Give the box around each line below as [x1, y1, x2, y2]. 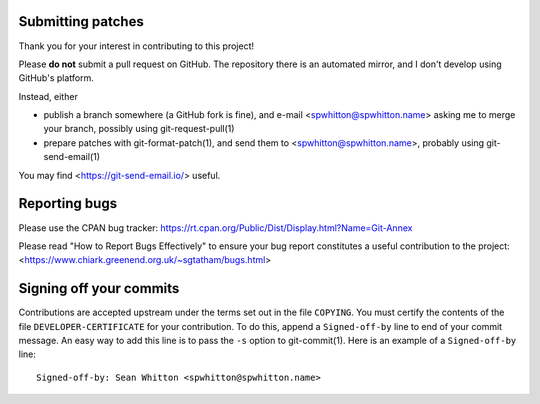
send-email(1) [43, 151, 100, 163]
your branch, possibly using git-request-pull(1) [43, 123, 235, 135]
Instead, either [18, 90, 79, 102]
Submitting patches [18, 13, 144, 30]
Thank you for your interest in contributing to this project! [18, 40, 255, 52]
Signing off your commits [18, 280, 180, 297]
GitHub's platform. [18, 72, 95, 84]
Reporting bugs [18, 195, 118, 212]
